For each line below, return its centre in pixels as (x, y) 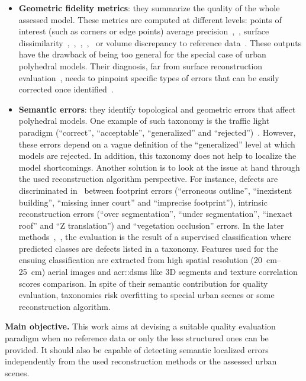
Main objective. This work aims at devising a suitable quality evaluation (140, 326)
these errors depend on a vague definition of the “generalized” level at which (157, 144)
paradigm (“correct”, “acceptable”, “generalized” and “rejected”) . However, (157, 132)
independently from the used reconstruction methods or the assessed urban (141, 361)
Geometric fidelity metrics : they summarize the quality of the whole (149, 8)
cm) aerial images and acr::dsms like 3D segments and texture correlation (164, 272)
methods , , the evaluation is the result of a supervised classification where (155, 237)
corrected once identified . (66, 89)
